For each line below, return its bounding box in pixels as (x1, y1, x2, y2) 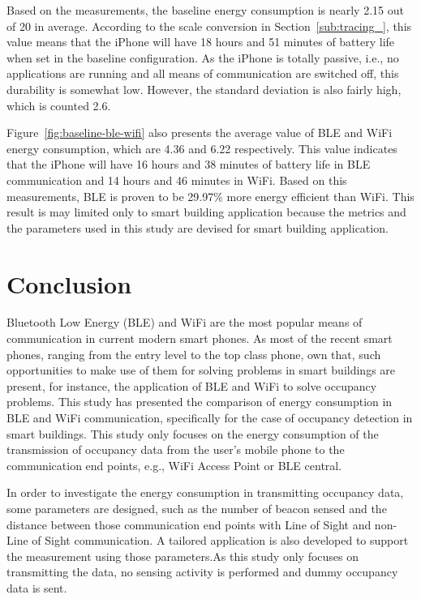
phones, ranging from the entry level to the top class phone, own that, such (6, 345, 381, 362)
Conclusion (6, 267, 132, 300)
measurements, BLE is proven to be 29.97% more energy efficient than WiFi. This (6, 187, 415, 204)
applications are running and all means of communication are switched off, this (6, 65, 399, 82)
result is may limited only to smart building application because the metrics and (6, 203, 406, 220)
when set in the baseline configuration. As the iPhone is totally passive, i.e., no (6, 49, 399, 66)
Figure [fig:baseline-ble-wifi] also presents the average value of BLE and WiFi (6, 124, 393, 141)
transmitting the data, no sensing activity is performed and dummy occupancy (6, 563, 398, 580)
